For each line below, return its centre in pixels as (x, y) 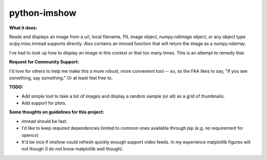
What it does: (23, 28)
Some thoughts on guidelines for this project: (57, 112)
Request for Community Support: (44, 62)
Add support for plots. (44, 103)
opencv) (30, 135)
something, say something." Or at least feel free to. (61, 78)
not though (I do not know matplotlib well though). (72, 149)
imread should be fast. (44, 121)
